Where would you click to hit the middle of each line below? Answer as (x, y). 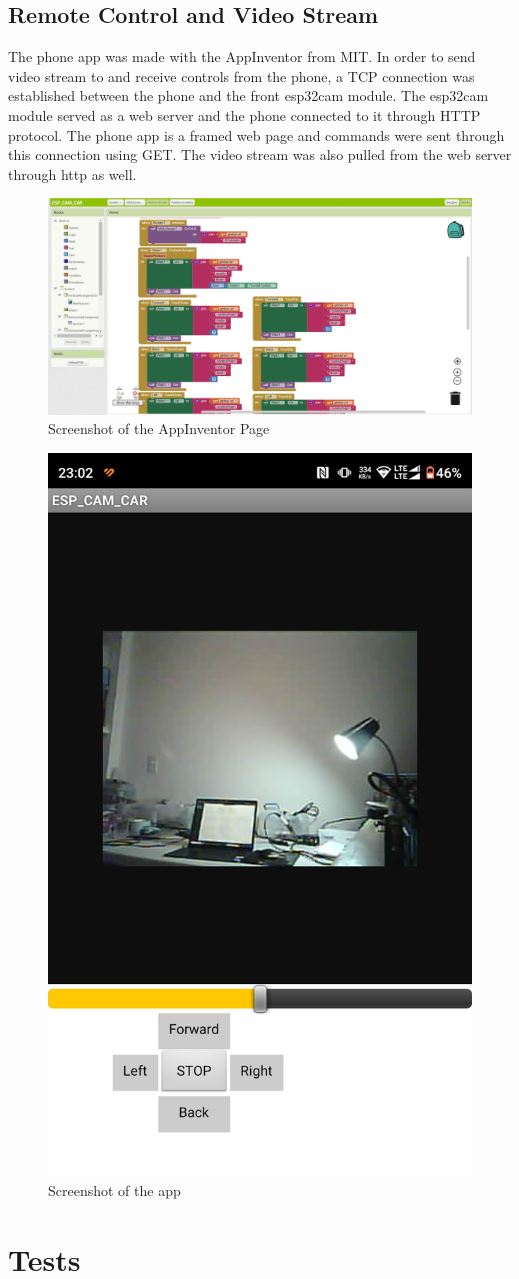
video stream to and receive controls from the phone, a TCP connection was (241, 75)
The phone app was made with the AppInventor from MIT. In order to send (242, 56)
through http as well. (72, 173)
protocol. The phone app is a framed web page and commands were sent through (256, 134)
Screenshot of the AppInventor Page (159, 428)
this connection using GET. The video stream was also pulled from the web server (260, 154)
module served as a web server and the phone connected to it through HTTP (244, 114)
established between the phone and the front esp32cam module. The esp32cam (248, 95)
